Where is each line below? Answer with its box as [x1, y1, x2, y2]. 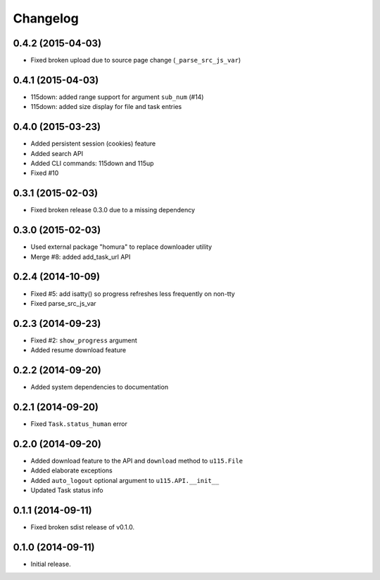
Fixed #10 [30, 169, 59, 177]
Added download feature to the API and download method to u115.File [30, 456, 243, 465]
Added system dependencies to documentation [30, 383, 169, 392]
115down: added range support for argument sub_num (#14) [30, 92, 204, 101]
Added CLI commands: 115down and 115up [30, 159, 154, 168]
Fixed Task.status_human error [30, 420, 128, 428]
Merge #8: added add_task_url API [30, 252, 131, 261]
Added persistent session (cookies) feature [30, 139, 156, 148]
